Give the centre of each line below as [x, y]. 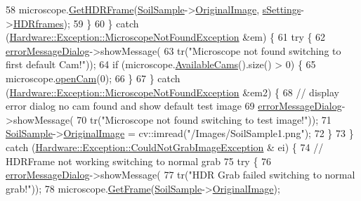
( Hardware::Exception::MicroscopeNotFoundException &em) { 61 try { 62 [166, 37]
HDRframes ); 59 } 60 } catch [76, 23]
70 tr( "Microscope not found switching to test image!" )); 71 [204, 119]
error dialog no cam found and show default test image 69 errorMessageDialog [174, 106]
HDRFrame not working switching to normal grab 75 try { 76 [139, 161]
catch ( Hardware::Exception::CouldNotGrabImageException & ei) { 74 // [165, 147]
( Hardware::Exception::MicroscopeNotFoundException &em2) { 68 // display [172, 92]
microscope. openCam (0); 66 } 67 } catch [93, 78]
